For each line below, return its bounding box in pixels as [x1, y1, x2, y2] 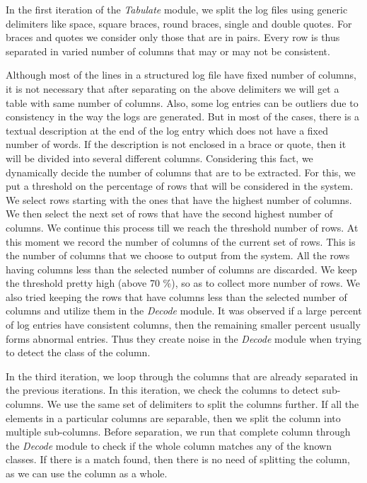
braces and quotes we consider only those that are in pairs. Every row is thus [6, 30, 340, 45]
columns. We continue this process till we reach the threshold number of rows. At [6, 220, 359, 234]
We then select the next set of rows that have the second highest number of [6, 206, 333, 221]
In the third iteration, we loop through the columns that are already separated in [6, 368, 359, 383]
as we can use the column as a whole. [6, 466, 168, 480]
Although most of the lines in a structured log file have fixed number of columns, [6, 67, 356, 82]
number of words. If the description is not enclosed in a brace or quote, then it [6, 137, 346, 152]
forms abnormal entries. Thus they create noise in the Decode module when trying [6, 331, 362, 346]
